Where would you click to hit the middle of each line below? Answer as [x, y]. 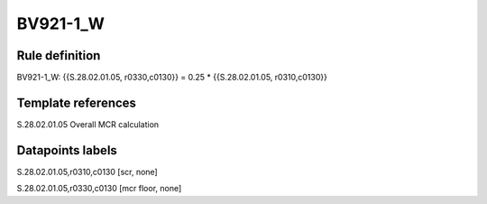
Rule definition [59, 56]
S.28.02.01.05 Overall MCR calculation [88, 124]
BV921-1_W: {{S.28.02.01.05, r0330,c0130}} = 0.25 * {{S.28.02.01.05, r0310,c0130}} [172, 78]
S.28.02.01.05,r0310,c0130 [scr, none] [87, 172]
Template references [77, 102]
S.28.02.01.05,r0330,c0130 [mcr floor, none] [99, 189]
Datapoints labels [67, 150]
